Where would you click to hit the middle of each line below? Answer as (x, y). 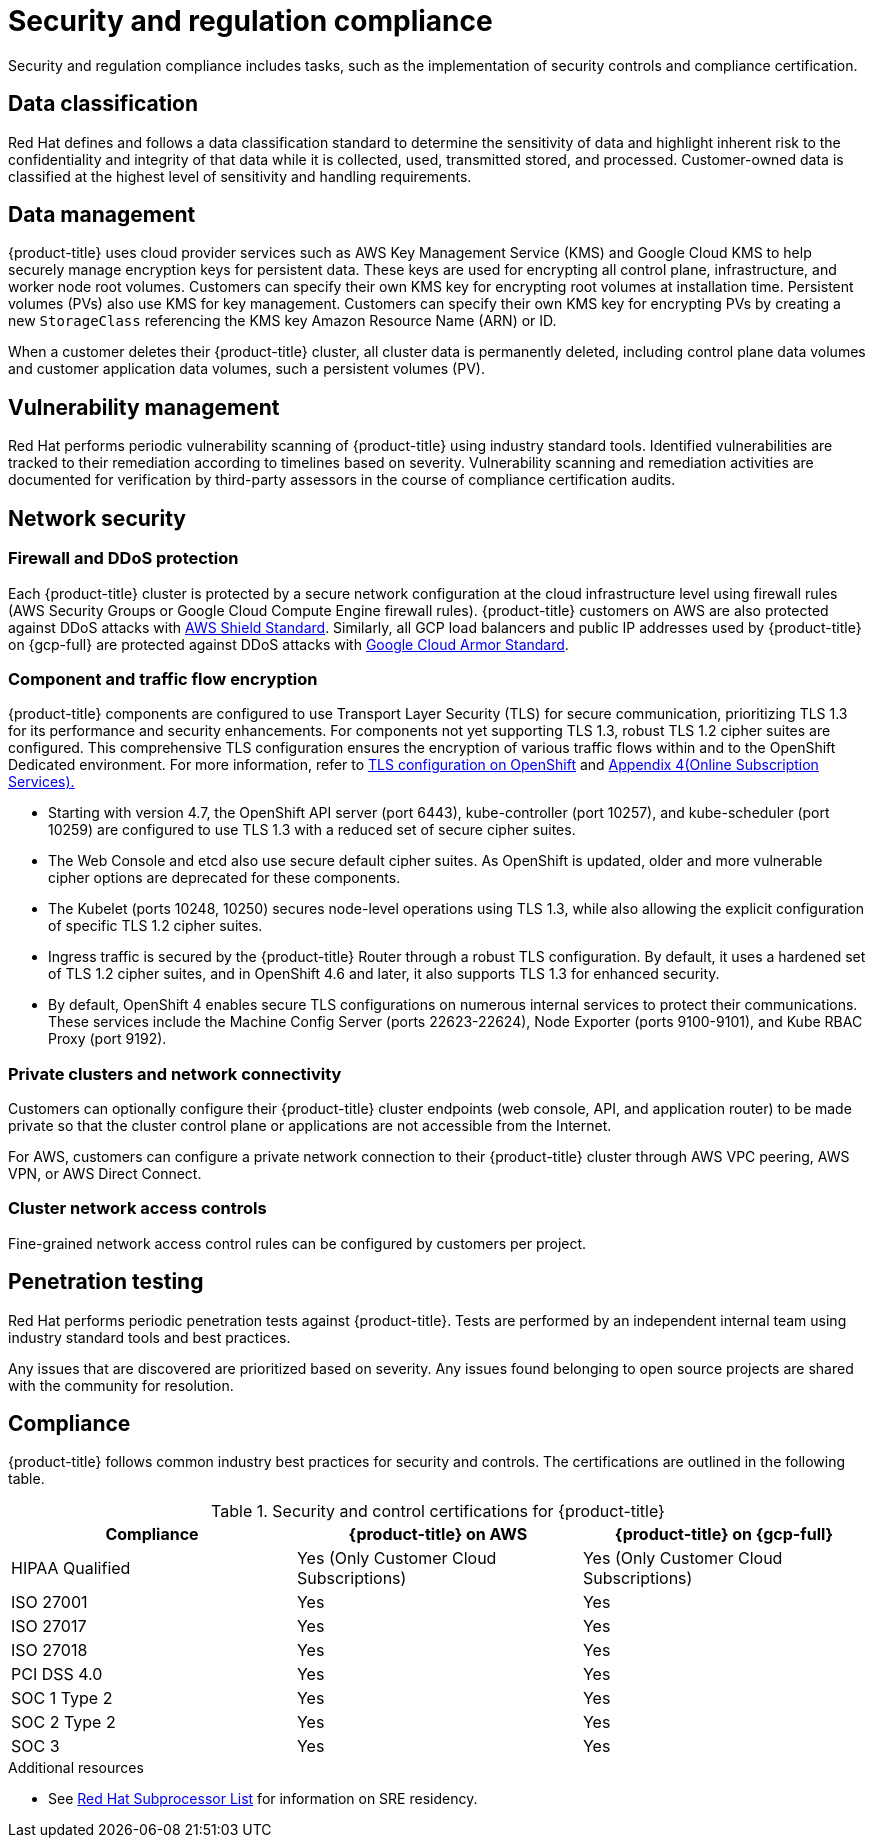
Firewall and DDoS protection (123, 558)
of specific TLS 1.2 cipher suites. (155, 926)
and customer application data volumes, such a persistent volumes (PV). (246, 369)
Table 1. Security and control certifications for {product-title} (438, 1511)
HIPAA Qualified (71, 1568)
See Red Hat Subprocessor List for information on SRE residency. (263, 1799)
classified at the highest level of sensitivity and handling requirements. (240, 176)
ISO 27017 (49, 1626)
